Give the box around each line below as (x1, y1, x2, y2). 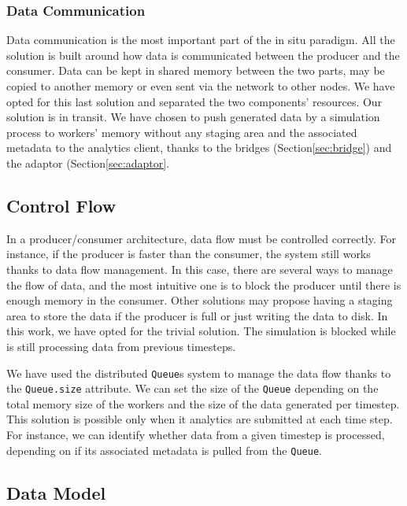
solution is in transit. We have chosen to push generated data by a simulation (6, 109, 380, 125)
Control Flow (6, 193, 117, 217)
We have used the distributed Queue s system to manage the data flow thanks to (6, 364, 391, 381)
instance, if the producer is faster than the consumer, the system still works (6, 246, 371, 262)
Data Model (6, 480, 106, 504)
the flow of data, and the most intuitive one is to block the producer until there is (6, 276, 401, 293)
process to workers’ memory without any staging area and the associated (6, 124, 357, 140)
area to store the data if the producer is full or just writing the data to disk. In (6, 307, 388, 323)
